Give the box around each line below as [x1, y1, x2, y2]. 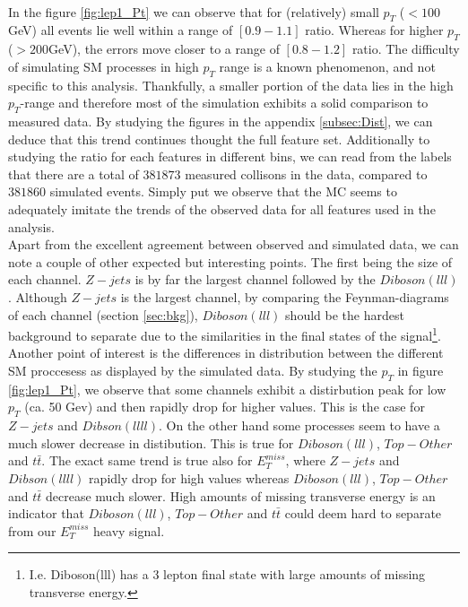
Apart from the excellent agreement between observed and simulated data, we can [8, 235, 459, 254]
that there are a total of [8, 164, 139, 183]
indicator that [8, 504, 84, 523]
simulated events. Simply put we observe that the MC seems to [49, 182, 397, 201]
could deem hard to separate [284, 504, 442, 523]
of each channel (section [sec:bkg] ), [8, 305, 198, 324]
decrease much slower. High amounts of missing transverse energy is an [46, 486, 436, 505]
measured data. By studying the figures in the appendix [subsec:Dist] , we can [8, 111, 433, 130]
